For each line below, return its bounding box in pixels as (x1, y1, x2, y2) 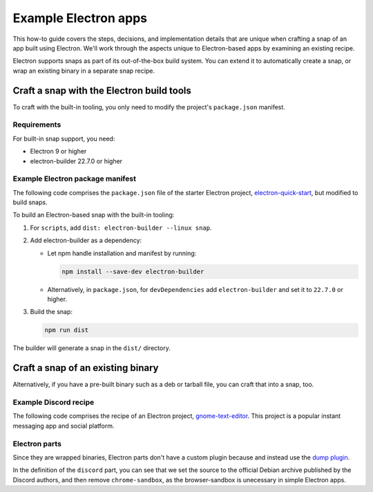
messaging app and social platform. (12, 421, 115, 430)
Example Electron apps (12, 10, 148, 26)
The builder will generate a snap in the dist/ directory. (12, 344, 171, 352)
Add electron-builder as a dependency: (30, 236, 142, 245)
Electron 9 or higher (30, 147, 87, 156)
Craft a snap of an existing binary (12, 362, 159, 374)
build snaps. (12, 198, 48, 207)
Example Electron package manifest (12, 174, 136, 183)
